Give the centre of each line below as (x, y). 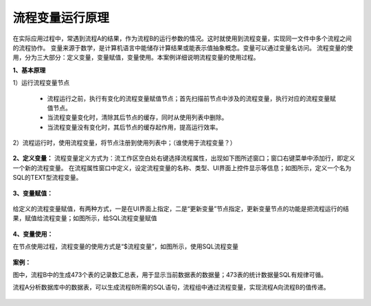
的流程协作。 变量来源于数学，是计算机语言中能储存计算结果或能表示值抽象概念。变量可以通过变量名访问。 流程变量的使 (183, 47)
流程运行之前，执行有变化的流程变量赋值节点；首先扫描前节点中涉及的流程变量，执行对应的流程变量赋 (191, 98)
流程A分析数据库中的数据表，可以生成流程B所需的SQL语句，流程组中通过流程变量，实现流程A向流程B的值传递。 (171, 287)
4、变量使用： (33, 234)
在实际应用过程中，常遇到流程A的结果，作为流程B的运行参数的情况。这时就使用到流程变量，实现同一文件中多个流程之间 (182, 38)
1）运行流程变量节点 (41, 83)
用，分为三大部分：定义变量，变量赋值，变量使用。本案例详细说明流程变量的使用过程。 (136, 58)
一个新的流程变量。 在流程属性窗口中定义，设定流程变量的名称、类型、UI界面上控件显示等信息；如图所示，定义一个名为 (182, 167)
